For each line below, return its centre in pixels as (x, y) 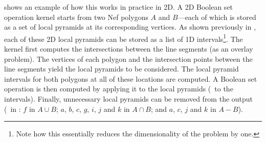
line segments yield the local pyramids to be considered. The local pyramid (121, 69)
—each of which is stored (217, 17)
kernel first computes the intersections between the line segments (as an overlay (129, 49)
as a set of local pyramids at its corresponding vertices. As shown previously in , (130, 27)
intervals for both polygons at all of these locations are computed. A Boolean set (131, 78)
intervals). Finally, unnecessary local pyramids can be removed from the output (129, 99)
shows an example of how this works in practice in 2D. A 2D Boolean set (119, 7)
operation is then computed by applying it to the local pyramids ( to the (119, 89)
